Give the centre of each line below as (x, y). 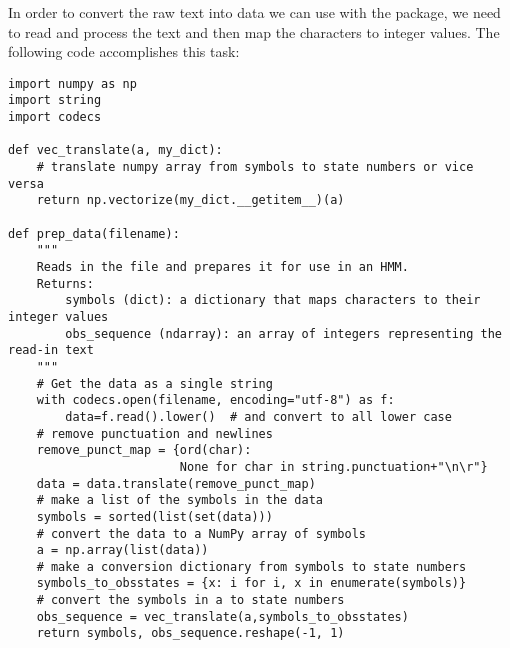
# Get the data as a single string (154, 383)
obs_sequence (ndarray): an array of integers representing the (283, 333)
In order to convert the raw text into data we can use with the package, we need (254, 12)
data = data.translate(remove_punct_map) (176, 483)
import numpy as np (72, 83)
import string (55, 100)
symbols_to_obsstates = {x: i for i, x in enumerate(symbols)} (251, 583)
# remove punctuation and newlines (154, 433)
